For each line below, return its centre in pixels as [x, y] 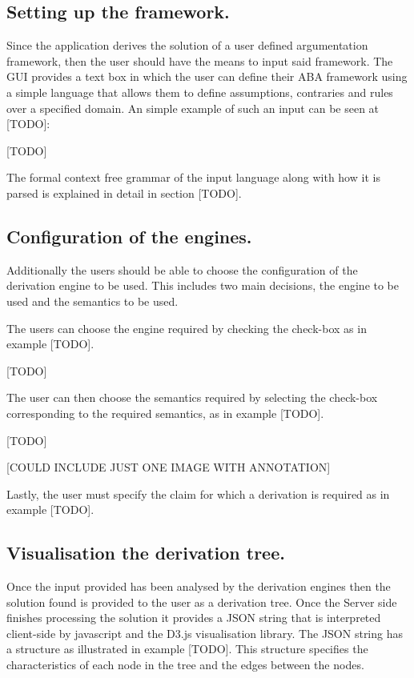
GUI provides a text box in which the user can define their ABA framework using [207, 76]
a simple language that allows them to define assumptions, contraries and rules [200, 92]
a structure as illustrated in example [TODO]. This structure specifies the [187, 649]
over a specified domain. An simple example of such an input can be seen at [193, 108]
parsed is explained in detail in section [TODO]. [124, 193]
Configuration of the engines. [129, 236]
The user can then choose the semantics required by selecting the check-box [192, 397]
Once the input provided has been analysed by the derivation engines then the [199, 586]
